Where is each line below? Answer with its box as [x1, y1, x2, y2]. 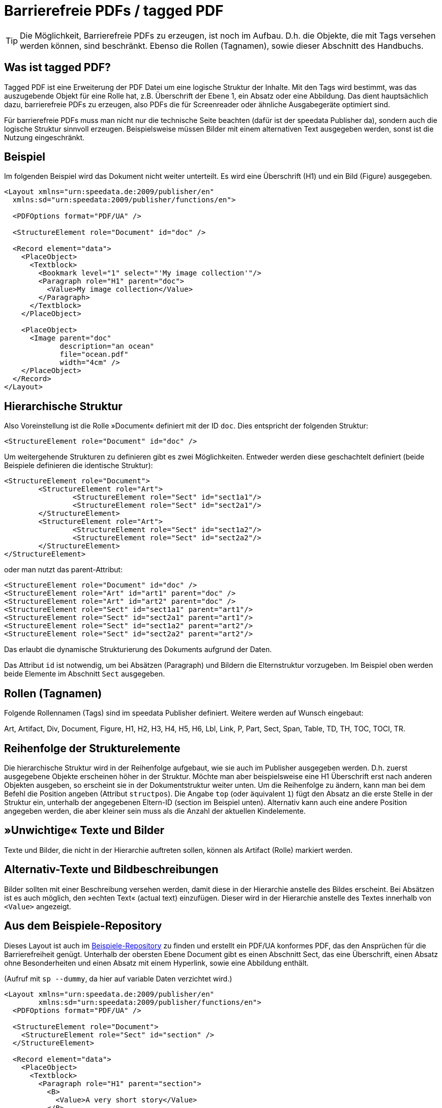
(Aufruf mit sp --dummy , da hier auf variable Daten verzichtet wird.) [4, 974, 232, 983]
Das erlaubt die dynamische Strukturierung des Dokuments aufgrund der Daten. [4, 645, 272, 654]
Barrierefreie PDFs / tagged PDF [4, 2, 224, 19]
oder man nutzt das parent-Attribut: [4, 565, 123, 574]
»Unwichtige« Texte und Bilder [4, 824, 165, 837]
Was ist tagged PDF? [4, 61, 111, 74]
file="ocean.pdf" [60, 350, 129, 359]
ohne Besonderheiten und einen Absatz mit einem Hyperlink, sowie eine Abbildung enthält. [4, 958, 309, 967]
